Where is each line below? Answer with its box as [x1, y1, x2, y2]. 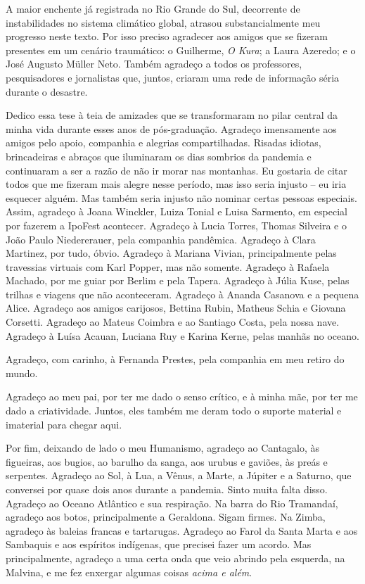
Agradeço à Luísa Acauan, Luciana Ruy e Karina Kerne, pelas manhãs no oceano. [6, 328, 359, 343]
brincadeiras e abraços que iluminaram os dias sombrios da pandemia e [6, 148, 312, 163]
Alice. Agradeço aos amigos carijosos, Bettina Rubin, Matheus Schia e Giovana [6, 300, 346, 315]
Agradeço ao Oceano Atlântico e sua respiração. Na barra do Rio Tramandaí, [6, 495, 338, 510]
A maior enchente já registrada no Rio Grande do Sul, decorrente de [6, 1, 300, 15]
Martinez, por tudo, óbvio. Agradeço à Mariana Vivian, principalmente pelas [6, 246, 337, 260]
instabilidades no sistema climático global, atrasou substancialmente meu [6, 15, 321, 30]
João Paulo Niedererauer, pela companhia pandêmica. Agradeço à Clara [6, 231, 316, 246]
